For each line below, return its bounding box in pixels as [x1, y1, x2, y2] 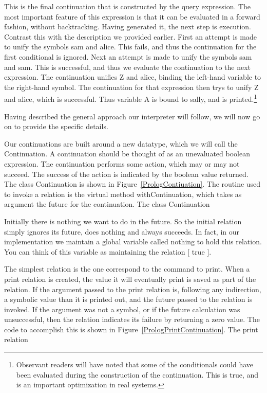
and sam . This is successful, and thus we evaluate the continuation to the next [4, 61, 251, 72]
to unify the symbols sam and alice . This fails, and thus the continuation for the [4, 41, 257, 52]
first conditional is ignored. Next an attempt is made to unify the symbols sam [4, 51, 252, 62]
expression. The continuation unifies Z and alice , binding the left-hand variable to [4, 72, 261, 82]
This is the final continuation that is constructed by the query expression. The [4, 1, 251, 11]
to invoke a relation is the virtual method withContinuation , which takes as [4, 188, 242, 199]
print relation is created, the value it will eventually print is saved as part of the [4, 273, 256, 284]
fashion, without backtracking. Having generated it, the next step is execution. [4, 21, 251, 32]
